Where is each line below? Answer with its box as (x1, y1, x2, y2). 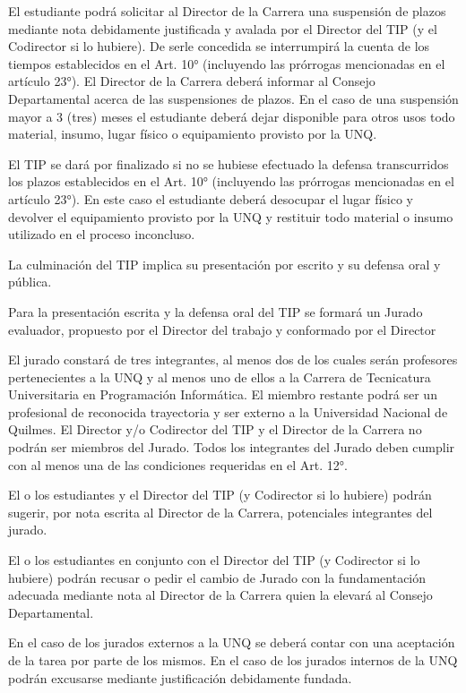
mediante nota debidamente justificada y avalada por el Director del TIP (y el (8, 19, 437, 38)
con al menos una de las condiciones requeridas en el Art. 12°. (8, 455, 348, 474)
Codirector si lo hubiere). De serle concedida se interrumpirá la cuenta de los (8, 37, 430, 56)
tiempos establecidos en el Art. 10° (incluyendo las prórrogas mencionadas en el (8, 54, 445, 73)
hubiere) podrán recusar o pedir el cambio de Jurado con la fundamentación (8, 568, 427, 586)
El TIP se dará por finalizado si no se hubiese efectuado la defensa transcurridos (8, 154, 449, 173)
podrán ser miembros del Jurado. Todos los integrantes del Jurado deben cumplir (8, 438, 455, 457)
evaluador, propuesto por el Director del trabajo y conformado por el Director (8, 320, 436, 338)
